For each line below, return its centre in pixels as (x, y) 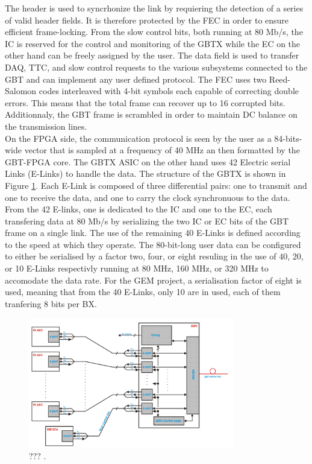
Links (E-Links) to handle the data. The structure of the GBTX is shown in (145, 173)
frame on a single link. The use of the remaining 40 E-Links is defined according (153, 233)
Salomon (21, 91)
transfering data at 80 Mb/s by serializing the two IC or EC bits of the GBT (147, 221)
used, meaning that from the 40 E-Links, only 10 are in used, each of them (143, 292)
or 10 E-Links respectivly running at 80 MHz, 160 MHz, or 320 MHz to (137, 268)
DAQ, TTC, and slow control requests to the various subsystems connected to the (156, 67)
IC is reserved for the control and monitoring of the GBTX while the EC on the (153, 43)
